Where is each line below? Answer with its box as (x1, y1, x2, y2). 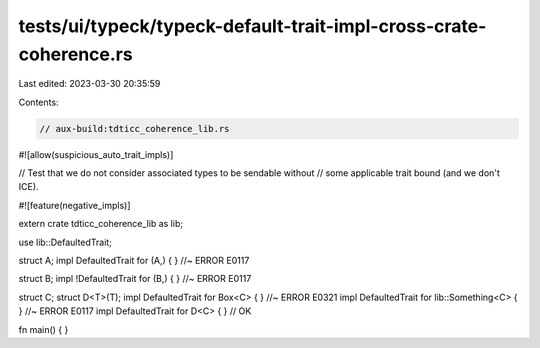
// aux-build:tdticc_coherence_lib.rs (39, 123, 230, 134)
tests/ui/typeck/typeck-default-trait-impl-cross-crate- (18, 15, 487, 37)
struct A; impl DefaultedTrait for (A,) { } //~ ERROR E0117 (18, 255, 250, 267)
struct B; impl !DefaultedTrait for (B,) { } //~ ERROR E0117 (18, 273, 252, 285)
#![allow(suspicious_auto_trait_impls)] (18, 148, 174, 160)
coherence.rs (18, 43, 134, 65)
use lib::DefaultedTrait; (18, 236, 112, 248)
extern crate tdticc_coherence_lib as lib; (18, 218, 184, 230)
